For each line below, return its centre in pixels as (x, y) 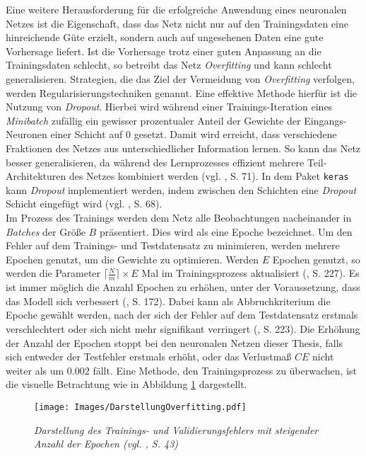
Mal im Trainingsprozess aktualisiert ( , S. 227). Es (250, 273)
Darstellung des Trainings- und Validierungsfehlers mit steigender (176, 429)
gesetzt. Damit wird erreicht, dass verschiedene (235, 134)
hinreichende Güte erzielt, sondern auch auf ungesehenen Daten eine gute (165, 37)
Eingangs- (325, 120)
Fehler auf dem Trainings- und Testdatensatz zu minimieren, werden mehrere (173, 245)
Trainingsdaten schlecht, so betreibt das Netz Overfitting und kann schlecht (169, 65)
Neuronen (26, 134)
